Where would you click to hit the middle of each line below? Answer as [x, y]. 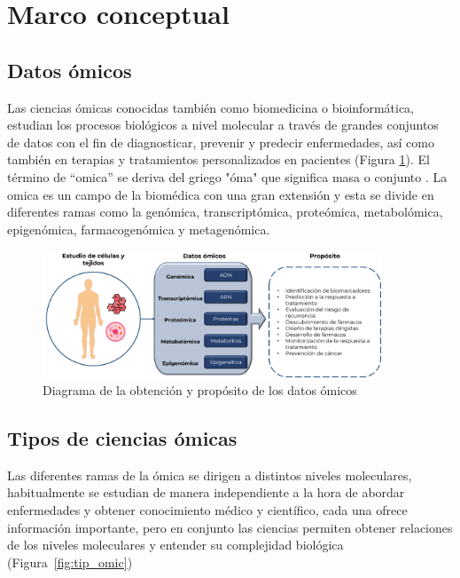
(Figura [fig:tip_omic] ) [70, 562]
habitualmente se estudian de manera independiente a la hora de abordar [206, 492]
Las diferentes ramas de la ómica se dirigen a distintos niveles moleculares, [210, 475]
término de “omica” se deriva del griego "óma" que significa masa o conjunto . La [227, 176]
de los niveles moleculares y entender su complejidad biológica [175, 545]
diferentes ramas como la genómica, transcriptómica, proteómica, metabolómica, [225, 212]
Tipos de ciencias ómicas [122, 438]
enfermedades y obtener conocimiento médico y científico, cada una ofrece [207, 510]
